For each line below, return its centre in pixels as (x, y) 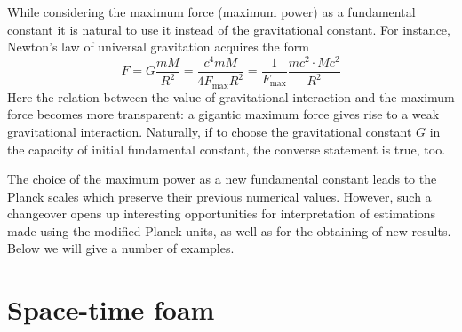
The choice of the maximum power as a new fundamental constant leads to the (222, 179)
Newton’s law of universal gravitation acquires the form (158, 47)
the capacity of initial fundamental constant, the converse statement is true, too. (227, 149)
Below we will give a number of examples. (121, 248)
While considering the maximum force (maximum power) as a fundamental (211, 12)
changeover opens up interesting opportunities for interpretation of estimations (222, 213)
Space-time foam (111, 309)
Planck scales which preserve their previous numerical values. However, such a (219, 196)
